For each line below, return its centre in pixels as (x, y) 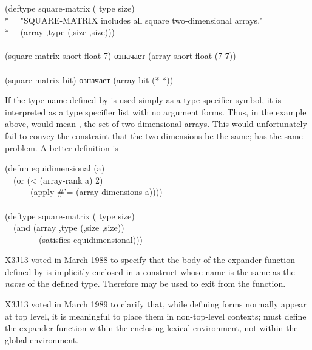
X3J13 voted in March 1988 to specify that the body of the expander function (150, 260)
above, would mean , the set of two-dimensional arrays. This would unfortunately (156, 124)
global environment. (42, 339)
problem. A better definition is (62, 147)
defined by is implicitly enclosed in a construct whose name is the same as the (150, 271)
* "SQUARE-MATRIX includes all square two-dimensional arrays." (134, 20)
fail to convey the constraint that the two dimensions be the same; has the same (154, 135)
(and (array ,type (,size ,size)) (69, 228)
